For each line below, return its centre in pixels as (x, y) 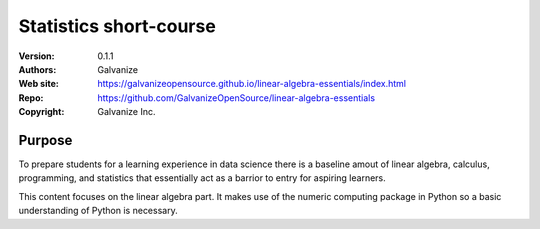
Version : (36, 56)
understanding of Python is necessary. (98, 211)
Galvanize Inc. (126, 112)
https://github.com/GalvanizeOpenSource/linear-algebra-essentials (236, 97)
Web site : (38, 84)
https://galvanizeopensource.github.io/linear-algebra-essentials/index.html (252, 84)
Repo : (31, 97)
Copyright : (41, 112)
